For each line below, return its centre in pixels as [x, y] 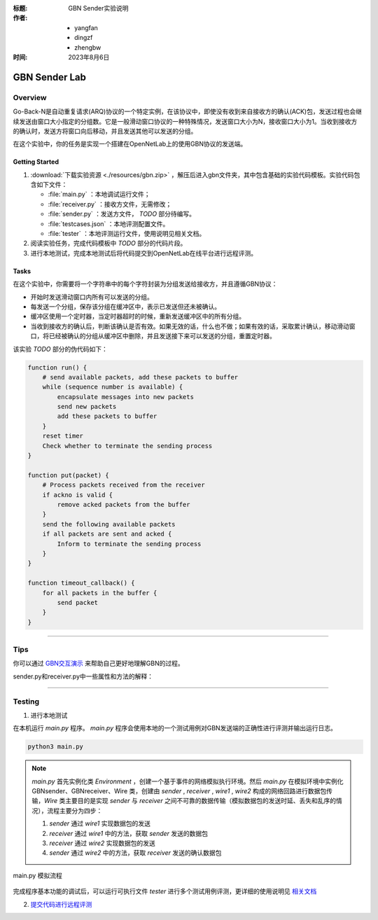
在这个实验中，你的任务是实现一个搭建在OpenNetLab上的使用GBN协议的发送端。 [130, 144]
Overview [30, 97]
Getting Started [36, 162]
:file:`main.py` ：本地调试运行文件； [99, 194]
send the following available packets [109, 524]
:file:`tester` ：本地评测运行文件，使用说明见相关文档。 [127, 234]
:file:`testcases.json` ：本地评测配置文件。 [108, 223]
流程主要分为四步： [75, 810]
